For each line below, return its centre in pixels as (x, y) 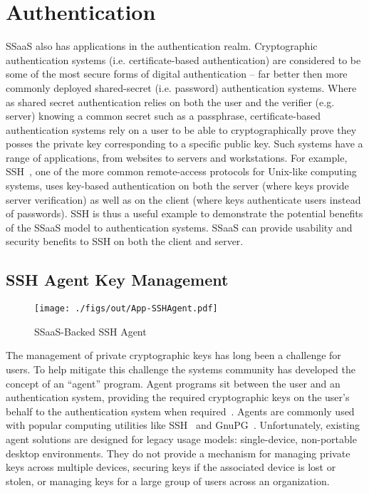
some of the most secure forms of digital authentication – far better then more (177, 74)
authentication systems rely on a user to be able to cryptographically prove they (181, 129)
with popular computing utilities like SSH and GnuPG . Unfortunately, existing (183, 425)
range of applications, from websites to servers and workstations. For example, (177, 157)
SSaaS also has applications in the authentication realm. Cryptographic (162, 46)
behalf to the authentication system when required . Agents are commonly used (180, 411)
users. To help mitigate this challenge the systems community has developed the (181, 369)
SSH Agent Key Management (117, 280)
